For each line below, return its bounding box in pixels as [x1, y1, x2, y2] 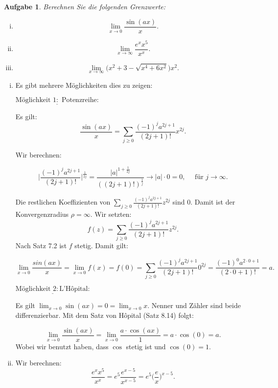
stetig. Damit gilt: [74, 240, 128, 251]
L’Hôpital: [59, 285, 90, 293]
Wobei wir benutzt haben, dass [15, 341, 109, 351]
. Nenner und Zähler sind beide [147, 300, 241, 310]
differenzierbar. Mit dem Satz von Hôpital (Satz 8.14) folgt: [15, 310, 194, 320]
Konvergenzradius [15, 209, 69, 219]
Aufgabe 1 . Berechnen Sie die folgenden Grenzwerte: [4, 1, 166, 11]
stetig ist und [126, 341, 166, 351]
